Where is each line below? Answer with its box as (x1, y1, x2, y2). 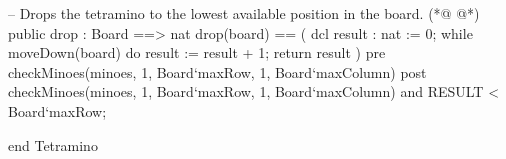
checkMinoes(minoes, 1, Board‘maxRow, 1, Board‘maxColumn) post (8, 61, 427, 82)
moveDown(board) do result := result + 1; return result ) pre (8, 42, 386, 63)
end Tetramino (8, 134, 98, 155)
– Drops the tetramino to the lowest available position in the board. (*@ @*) (8, 3, 480, 23)
